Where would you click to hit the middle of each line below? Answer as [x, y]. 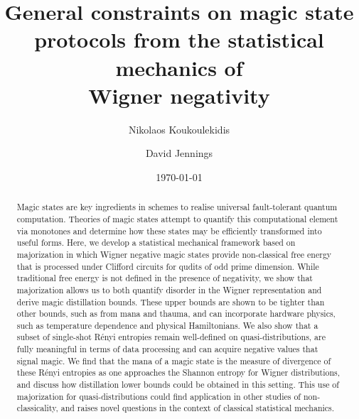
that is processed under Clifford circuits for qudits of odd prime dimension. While [168, 266]
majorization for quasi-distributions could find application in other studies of [159, 396]
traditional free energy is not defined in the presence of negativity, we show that [165, 278]
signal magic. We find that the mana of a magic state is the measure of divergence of [174, 360]
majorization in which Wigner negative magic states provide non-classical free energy [174, 254]
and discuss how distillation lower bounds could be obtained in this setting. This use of [178, 385]
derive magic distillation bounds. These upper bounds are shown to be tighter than [171, 301]
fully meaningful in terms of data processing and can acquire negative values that [167, 349]
